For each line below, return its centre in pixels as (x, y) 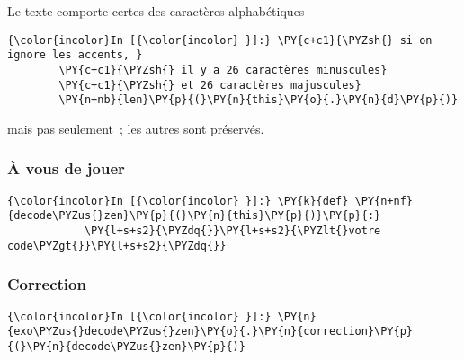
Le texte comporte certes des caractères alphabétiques (156, 11)
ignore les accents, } (75, 55)
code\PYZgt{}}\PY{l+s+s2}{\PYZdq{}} (117, 246)
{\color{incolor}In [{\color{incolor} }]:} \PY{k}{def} (178, 201)
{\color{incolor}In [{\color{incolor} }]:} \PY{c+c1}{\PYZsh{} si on (220, 40)
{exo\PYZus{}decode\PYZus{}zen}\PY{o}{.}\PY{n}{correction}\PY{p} (210, 332)
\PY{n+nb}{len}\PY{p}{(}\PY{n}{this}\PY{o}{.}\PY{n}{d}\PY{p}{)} (259, 100)
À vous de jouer (66, 168)
